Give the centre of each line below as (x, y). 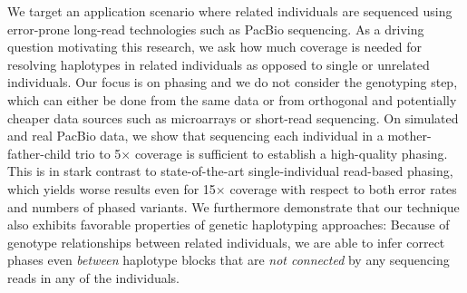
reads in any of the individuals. (94, 277)
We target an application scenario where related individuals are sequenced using (230, 11)
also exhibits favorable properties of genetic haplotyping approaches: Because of (229, 225)
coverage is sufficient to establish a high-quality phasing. (291, 153)
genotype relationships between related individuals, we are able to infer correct (226, 242)
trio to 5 (98, 153)
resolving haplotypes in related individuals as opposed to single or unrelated (219, 64)
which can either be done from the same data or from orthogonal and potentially (232, 99)
